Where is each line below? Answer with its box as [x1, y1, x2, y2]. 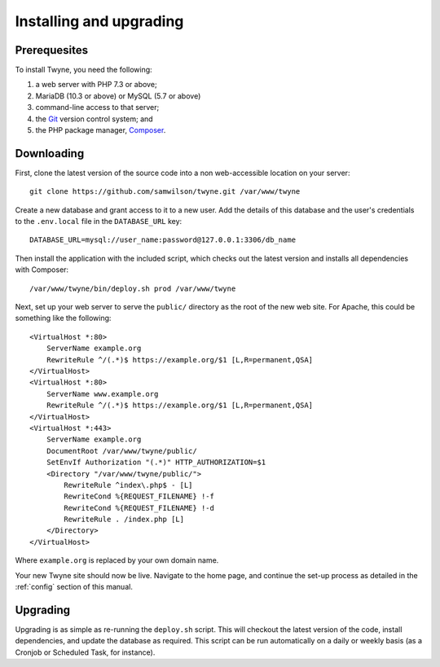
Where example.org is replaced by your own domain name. [15, 555, 219, 565]
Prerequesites [15, 43, 89, 57]
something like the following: [15, 314, 112, 323]
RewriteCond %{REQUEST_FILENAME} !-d [64, 503, 215, 512]
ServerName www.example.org [46, 389, 159, 398]
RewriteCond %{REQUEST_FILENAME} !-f [64, 492, 215, 501]
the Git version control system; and [35, 114, 154, 124]
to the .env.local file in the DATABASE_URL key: [15, 217, 183, 226]
